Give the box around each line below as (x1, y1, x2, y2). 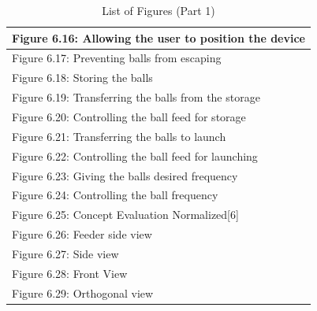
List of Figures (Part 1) (102, 2, 215, 18)
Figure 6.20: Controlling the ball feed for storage (12, 108, 246, 124)
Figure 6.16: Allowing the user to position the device (12, 29, 305, 46)
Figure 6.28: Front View (12, 265, 128, 281)
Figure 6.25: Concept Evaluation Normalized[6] (12, 206, 239, 223)
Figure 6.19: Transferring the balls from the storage (12, 89, 260, 106)
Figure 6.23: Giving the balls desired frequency (12, 167, 238, 183)
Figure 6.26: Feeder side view (12, 226, 152, 243)
